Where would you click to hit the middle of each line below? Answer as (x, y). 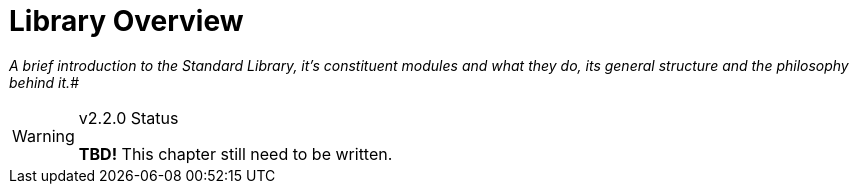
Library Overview (126, 21)
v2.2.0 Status (128, 117)
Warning (43, 135)
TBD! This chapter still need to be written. (235, 153)
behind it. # (44, 82)
